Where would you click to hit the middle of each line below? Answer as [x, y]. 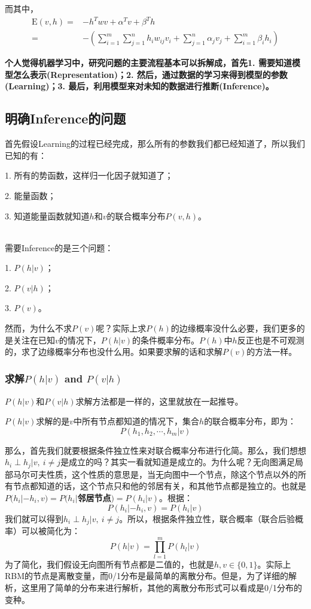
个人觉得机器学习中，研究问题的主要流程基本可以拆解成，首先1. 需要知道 [148, 63]
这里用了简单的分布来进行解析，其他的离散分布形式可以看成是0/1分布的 [161, 587]
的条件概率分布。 [166, 340]
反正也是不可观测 [271, 340]
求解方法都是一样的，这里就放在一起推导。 [159, 401]
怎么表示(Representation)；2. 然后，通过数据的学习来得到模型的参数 [150, 74]
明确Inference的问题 [65, 118]
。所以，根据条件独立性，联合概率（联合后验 [207, 518]
